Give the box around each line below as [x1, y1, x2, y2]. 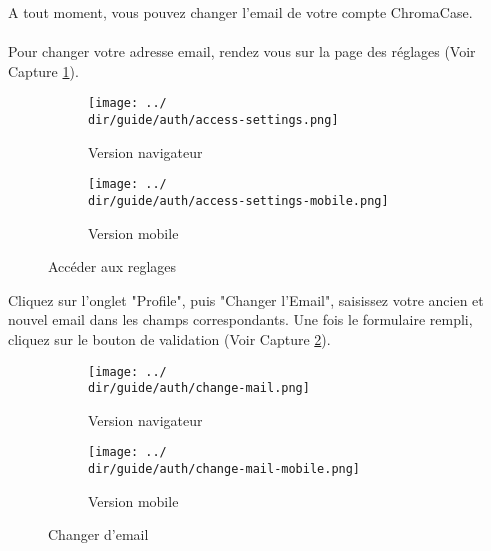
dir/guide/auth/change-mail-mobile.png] [88, 462, 361, 477]
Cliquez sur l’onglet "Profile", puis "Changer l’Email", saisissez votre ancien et [8, 289, 484, 310]
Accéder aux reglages [48, 256, 177, 277]
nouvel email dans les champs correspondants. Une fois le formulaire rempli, [8, 309, 473, 330]
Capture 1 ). [8, 60, 79, 81]
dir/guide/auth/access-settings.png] [88, 113, 339, 128]
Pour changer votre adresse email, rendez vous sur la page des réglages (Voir [8, 41, 476, 62]
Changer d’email [48, 524, 149, 545]
